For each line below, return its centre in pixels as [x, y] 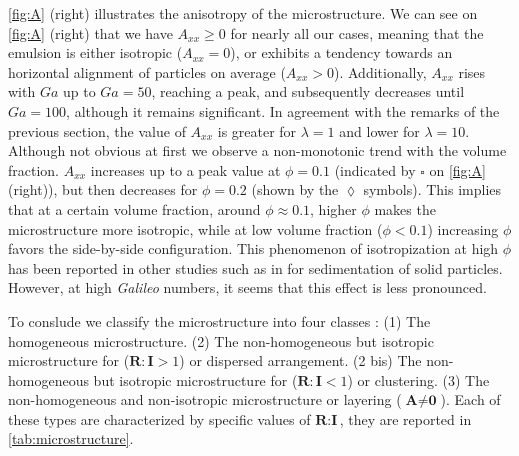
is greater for [257, 130]
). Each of [470, 399]
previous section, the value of [97, 130]
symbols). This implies [432, 189]
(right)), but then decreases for [103, 189]
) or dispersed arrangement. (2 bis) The [300, 360]
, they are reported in [405, 418]
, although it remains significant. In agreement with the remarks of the [283, 110]
